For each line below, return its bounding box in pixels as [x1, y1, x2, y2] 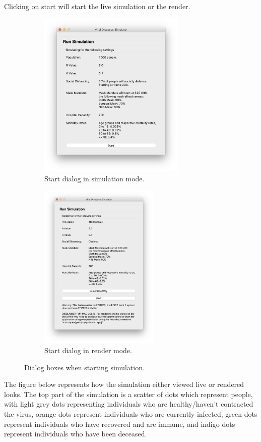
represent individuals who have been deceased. [4, 428, 147, 439]
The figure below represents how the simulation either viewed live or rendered [4, 379, 244, 389]
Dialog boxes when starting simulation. [24, 362, 145, 372]
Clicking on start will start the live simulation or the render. [4, 1, 190, 11]
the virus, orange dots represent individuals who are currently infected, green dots [4, 409, 257, 419]
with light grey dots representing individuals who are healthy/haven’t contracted [4, 399, 253, 409]
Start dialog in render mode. [44, 345, 132, 356]
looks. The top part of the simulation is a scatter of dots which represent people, [4, 388, 253, 399]
